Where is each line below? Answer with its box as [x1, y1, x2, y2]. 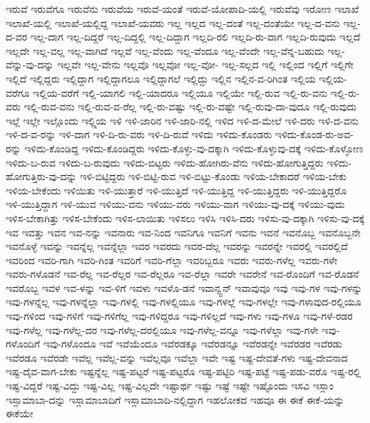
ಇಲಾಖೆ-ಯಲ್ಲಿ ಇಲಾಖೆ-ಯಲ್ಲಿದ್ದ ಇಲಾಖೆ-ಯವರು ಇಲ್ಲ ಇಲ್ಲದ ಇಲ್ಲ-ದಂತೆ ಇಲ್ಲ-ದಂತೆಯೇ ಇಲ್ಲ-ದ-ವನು [6, 15, 340, 30]
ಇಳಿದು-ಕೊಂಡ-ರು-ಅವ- [275, 127, 354, 142]
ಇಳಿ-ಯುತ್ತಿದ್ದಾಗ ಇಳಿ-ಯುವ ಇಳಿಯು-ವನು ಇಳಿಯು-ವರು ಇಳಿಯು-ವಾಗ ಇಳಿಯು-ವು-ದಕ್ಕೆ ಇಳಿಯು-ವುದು [6, 197, 345, 211]
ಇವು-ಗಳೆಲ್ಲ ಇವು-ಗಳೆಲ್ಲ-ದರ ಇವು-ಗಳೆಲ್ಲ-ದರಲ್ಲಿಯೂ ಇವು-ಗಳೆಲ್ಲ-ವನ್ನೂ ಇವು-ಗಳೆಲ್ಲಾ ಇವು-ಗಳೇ [6, 322, 319, 337]
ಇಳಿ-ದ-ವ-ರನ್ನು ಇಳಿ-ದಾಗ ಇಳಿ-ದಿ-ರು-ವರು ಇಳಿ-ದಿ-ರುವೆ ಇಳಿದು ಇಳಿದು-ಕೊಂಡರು [6, 127, 272, 142]
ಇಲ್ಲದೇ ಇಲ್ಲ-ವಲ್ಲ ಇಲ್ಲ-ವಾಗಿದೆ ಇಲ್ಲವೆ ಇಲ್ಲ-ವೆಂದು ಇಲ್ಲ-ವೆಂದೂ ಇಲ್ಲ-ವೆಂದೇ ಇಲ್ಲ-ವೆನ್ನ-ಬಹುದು [6, 43, 324, 58]
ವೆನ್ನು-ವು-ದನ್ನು [6, 57, 54, 72]
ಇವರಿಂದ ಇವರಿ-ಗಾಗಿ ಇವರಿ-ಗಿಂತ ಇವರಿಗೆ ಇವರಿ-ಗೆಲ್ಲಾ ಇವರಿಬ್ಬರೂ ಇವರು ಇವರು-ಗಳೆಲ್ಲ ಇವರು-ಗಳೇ [6, 252, 338, 267]
